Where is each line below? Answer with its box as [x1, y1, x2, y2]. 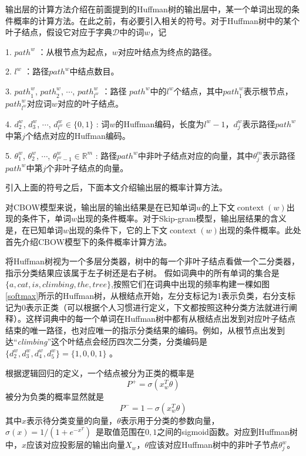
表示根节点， [243, 84, 293, 97]
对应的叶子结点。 [57, 97, 123, 109]
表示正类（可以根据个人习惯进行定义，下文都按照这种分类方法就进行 [25, 301, 289, 313]
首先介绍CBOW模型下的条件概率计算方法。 [5, 235, 172, 247]
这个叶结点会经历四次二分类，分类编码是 [51, 335, 208, 348]
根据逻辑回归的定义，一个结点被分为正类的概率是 [5, 366, 194, 379]
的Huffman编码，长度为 [115, 117, 204, 130]
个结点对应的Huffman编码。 [25, 130, 130, 142]
